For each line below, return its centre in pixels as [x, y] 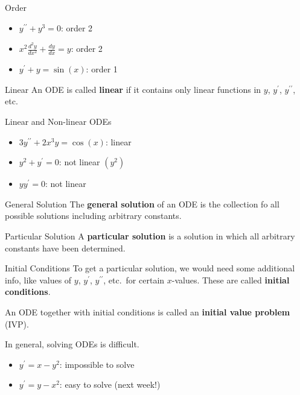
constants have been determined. [65, 248]
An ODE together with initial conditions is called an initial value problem [148, 311]
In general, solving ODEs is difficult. [72, 344]
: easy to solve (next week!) [110, 384]
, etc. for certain [134, 280]
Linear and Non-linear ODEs [58, 121]
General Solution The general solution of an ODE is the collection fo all [142, 204]
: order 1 [102, 69]
